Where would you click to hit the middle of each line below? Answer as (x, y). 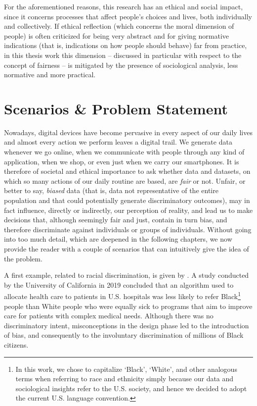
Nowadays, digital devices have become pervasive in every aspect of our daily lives (128, 132)
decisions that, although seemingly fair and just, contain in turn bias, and (116, 220)
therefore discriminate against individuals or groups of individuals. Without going (128, 229)
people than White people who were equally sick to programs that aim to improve (128, 306)
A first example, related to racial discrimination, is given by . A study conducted (127, 275)
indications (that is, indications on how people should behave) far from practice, (126, 45)
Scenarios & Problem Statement (116, 108)
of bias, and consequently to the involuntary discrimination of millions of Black (124, 335)
